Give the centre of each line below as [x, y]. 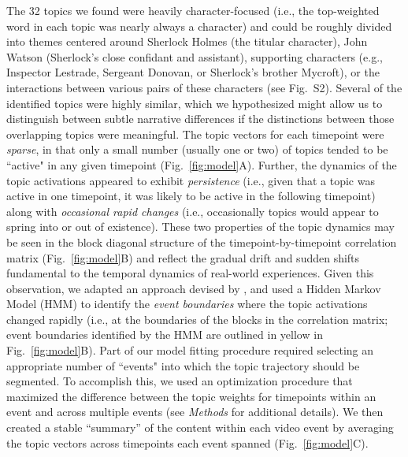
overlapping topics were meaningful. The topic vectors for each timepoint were [195, 134]
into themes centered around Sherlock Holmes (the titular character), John [187, 41]
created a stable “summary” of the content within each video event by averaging [200, 427]
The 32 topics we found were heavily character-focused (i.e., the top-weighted [193, 10]
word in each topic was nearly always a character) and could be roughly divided [199, 26]
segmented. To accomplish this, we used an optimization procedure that [180, 381]
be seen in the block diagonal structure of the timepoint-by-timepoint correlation [202, 242]
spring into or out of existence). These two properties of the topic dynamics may [200, 227]
